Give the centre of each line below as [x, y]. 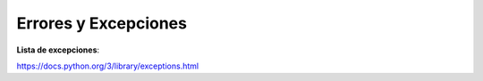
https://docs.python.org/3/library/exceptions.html [108, 66]
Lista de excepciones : [58, 50]
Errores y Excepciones [102, 23]
